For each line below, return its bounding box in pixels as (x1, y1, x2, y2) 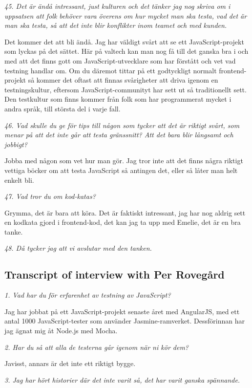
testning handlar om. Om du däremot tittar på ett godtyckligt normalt (4, 65, 217, 75)
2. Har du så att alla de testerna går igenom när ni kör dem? (4, 342, 189, 352)
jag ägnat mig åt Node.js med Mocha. (4, 325, 118, 336)
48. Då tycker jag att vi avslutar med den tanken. (4, 243, 152, 253)
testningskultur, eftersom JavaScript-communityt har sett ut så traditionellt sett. (4, 84, 247, 94)
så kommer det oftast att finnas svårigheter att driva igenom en (28, 75, 218, 85)
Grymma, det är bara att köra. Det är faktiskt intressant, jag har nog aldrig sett (4, 207, 246, 217)
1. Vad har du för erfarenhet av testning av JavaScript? (4, 290, 171, 300)
